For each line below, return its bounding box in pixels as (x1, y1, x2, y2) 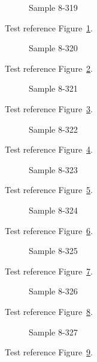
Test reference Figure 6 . (5, 224, 93, 237)
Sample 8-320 (29, 42, 78, 54)
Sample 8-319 (29, 1, 78, 13)
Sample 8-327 (29, 325, 78, 338)
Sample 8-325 (29, 244, 78, 257)
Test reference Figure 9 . (5, 346, 93, 358)
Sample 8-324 (29, 203, 78, 216)
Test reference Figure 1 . (5, 21, 93, 34)
